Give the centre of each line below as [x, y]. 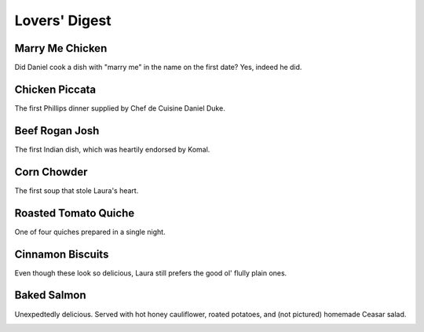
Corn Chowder [51, 171]
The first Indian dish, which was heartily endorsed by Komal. [112, 149]
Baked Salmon [50, 296]
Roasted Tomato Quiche [75, 213]
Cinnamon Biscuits [62, 254]
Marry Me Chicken [61, 48]
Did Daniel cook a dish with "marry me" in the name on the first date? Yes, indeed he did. [158, 67]
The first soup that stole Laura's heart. [77, 190]
